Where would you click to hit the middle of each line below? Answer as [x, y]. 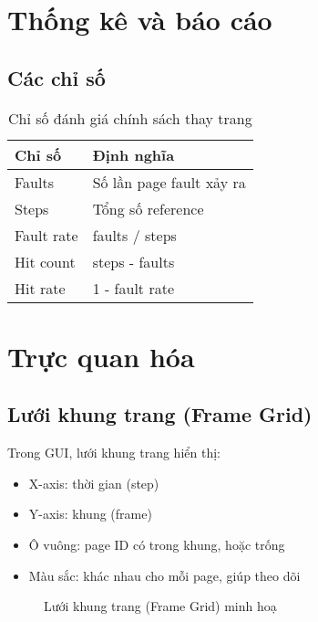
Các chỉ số [56, 77]
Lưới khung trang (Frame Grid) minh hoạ [160, 606]
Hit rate [40, 288]
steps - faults [133, 261]
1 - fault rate [133, 288]
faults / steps [134, 235]
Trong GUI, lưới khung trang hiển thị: [114, 453]
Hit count [45, 261]
